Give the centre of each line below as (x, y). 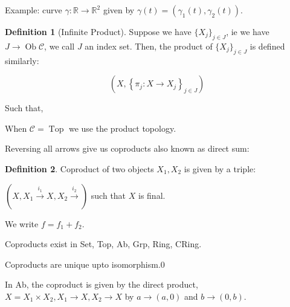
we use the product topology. (122, 128)
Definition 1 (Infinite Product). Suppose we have (98, 31)
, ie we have (248, 31)
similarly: (22, 60)
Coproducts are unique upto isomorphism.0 (85, 264)
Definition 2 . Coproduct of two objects (79, 168)
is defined (267, 46)
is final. (152, 195)
